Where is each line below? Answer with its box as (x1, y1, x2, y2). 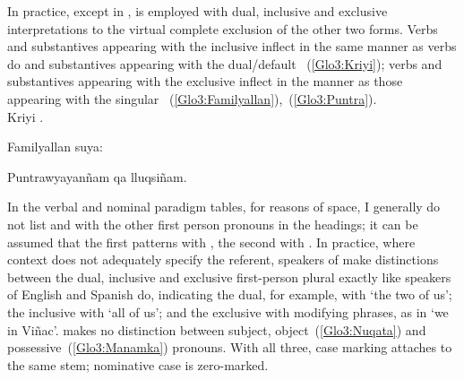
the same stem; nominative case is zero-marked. (7, 355, 269, 374)
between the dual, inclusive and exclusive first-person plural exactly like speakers (7, 267, 451, 286)
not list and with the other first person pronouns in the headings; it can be (7, 214, 418, 233)
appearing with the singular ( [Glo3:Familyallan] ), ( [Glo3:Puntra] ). (7, 89, 377, 108)
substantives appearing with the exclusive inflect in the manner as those (7, 72, 403, 91)
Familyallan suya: (7, 137, 103, 156)
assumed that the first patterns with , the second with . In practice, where (7, 232, 416, 251)
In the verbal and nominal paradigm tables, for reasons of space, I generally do (7, 197, 441, 216)
